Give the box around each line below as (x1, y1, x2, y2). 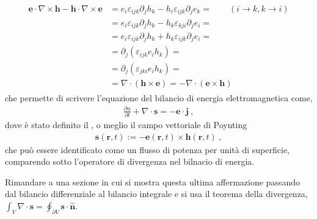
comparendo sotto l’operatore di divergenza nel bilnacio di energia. (5, 155, 255, 168)
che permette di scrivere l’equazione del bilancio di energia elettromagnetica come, (5, 91, 313, 104)
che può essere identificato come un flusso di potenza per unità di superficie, (5, 143, 290, 156)
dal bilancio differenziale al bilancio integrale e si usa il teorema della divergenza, (5, 187, 308, 200)
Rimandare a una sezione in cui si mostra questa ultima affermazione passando (5, 175, 300, 188)
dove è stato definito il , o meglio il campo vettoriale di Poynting (5, 118, 247, 131)
